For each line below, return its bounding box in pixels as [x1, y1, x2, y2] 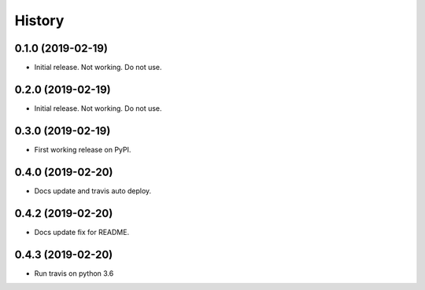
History [14, 12, 65, 29]
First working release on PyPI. [34, 145, 131, 154]
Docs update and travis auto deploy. [34, 185, 152, 196]
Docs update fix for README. [34, 227, 130, 237]
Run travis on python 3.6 [34, 268, 114, 278]
